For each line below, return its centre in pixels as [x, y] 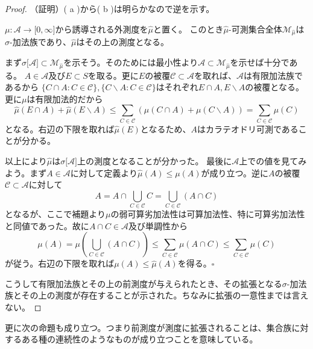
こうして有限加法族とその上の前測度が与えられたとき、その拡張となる [144, 283]
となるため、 [166, 128]
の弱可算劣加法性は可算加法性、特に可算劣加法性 [208, 214]
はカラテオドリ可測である [248, 128]
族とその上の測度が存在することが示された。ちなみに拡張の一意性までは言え [157, 295]
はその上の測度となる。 [123, 42]
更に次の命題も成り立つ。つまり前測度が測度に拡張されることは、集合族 [148, 327]
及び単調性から [158, 225]
